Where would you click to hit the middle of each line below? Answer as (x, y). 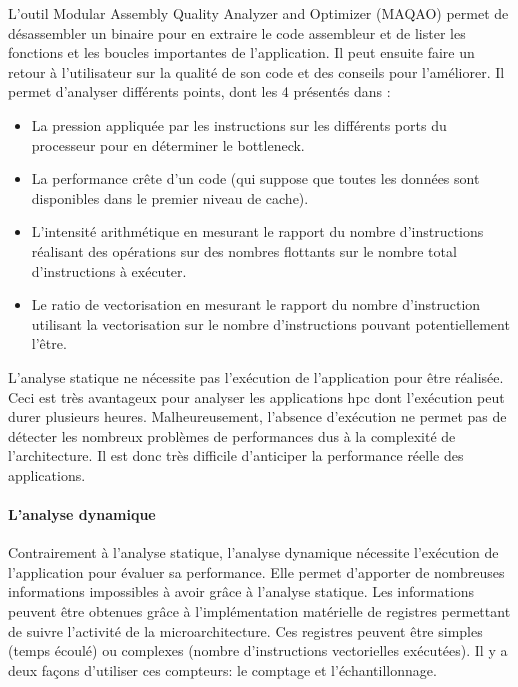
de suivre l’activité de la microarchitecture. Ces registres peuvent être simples (245, 630)
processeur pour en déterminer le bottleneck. (168, 144)
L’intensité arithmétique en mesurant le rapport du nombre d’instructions (257, 231)
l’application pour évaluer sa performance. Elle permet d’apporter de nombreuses (256, 571)
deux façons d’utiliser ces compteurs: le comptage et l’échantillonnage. (222, 669)
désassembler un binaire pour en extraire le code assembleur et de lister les (237, 32)
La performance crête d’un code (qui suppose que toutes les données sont (255, 178)
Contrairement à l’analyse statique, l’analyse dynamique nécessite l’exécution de (253, 552)
